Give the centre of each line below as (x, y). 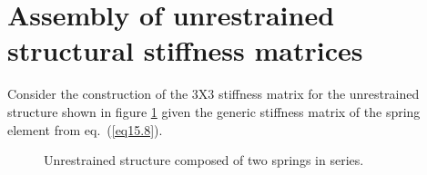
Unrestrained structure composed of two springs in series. (204, 160)
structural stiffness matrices (185, 50)
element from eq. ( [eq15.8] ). (85, 129)
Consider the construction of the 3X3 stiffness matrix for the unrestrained (213, 94)
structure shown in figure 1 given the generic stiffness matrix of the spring (214, 111)
